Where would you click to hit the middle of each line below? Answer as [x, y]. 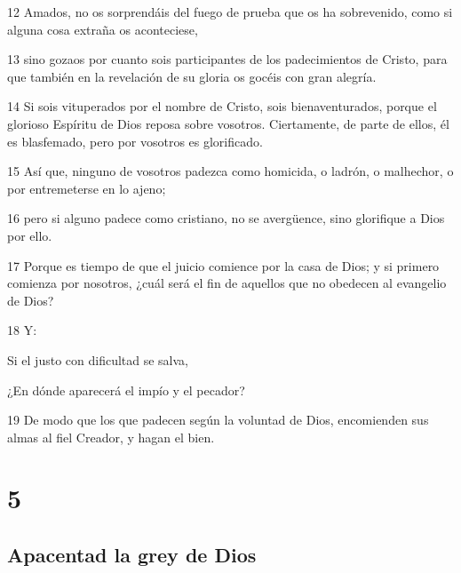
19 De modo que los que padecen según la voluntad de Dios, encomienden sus [218, 420]
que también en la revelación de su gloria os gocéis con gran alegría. [192, 76]
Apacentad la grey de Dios [132, 555]
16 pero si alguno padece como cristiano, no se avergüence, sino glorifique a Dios [226, 218]
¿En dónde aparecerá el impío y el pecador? [126, 390]
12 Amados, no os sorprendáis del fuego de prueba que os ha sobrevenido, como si [230, 12]
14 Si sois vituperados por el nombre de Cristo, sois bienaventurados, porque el [222, 106]
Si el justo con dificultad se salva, [98, 359]
